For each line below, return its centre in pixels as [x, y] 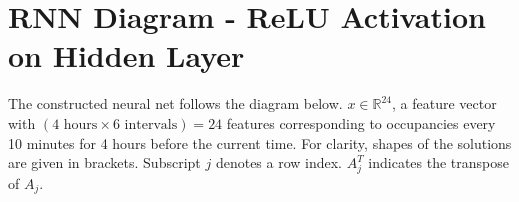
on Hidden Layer [126, 55]
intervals [151, 124]
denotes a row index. [279, 162]
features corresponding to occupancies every [361, 122]
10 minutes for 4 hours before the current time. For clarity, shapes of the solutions [260, 142]
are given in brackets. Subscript [104, 162]
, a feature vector [444, 103]
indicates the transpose [439, 162]
